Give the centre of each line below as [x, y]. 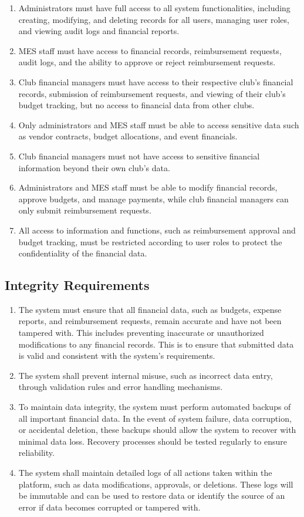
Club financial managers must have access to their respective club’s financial [156, 81]
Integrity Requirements [77, 285]
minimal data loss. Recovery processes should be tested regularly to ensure [153, 441]
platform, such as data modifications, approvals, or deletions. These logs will [156, 484]
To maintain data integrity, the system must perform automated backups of [155, 407]
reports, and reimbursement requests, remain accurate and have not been [150, 321]
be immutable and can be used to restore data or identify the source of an [152, 496]
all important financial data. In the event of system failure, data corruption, [155, 418]
